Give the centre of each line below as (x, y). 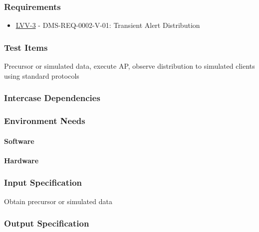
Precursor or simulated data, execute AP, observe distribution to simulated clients (129, 66)
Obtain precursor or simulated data (58, 201)
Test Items (26, 47)
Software (19, 141)
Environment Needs (45, 120)
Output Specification (47, 223)
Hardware (21, 160)
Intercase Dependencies (52, 98)
